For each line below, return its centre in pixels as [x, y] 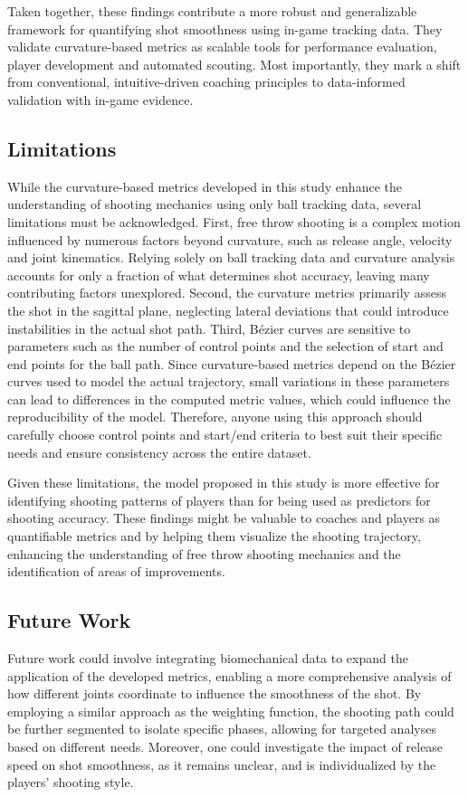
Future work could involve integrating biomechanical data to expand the [208, 658]
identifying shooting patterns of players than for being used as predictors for [219, 500]
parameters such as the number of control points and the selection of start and [225, 346]
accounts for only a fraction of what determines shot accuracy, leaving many [219, 275]
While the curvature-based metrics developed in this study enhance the [205, 186]
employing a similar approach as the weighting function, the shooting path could [231, 711]
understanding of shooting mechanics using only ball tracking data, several [215, 204]
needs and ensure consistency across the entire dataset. [159, 452]
